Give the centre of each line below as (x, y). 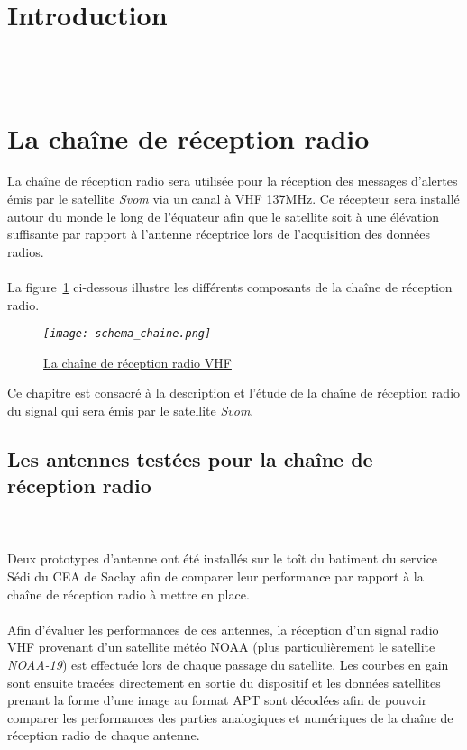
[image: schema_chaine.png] (128, 334)
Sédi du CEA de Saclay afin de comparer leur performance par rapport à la (215, 576)
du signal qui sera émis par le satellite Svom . (131, 411)
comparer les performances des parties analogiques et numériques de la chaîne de (230, 717)
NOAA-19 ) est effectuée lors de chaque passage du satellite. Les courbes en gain (228, 664)
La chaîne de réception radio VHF (137, 362)
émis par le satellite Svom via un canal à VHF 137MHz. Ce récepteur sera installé (233, 199)
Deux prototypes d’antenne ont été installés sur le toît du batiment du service (223, 558)
